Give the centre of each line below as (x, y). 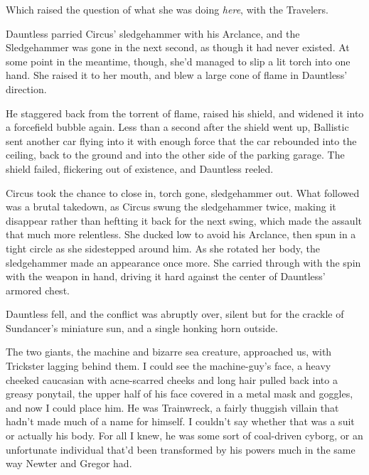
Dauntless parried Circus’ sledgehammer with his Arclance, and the (153, 33)
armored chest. (38, 290)
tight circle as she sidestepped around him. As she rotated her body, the (163, 248)
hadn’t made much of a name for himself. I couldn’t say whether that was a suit (180, 421)
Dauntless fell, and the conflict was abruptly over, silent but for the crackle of (175, 314)
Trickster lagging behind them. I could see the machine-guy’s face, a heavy (169, 366)
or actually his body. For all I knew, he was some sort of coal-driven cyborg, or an (184, 436)
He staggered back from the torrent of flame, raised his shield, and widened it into (185, 113)
